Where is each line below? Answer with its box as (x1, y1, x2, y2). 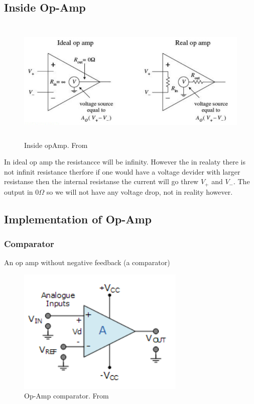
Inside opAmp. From (24, 139, 88, 150)
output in (4, 186, 33, 197)
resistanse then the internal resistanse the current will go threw (4, 176, 199, 187)
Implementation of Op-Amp (4, 211, 152, 226)
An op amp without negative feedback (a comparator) (4, 257, 170, 268)
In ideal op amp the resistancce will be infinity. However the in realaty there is (4, 156, 246, 167)
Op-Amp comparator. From (24, 390, 109, 401)
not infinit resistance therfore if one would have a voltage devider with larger (4, 166, 240, 177)
